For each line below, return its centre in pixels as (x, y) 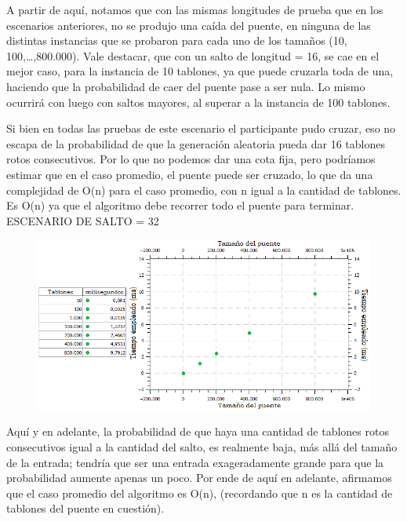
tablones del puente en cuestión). (85, 508)
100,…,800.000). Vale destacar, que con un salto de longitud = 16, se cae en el (193, 55)
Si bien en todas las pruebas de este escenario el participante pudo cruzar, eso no (201, 128)
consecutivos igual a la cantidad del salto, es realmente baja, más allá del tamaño (202, 446)
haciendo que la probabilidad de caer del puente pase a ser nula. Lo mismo (186, 86)
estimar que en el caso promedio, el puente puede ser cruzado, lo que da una (190, 174)
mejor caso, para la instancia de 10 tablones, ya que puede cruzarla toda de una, (200, 71)
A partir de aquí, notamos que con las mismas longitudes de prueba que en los (195, 9)
